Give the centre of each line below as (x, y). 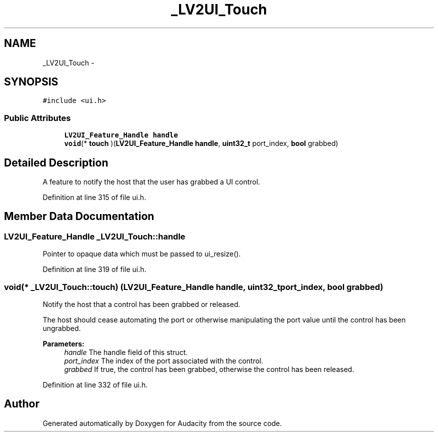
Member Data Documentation (79, 216)
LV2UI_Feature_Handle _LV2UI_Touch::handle (95, 236)
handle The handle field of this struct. (126, 352)
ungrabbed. (62, 328)
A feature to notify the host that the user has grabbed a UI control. (151, 182)
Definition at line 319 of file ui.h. (94, 269)
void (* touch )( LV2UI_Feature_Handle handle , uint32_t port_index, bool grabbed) (201, 143)
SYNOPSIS (31, 82)
